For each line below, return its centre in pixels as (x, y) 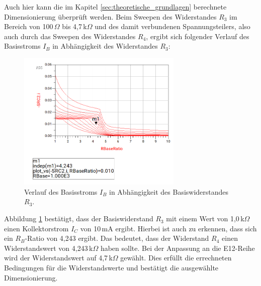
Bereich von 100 (29, 26)
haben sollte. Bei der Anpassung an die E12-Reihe (178, 248)
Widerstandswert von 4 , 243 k (49, 248)
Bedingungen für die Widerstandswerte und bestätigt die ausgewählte (111, 268)
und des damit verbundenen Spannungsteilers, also (172, 26)
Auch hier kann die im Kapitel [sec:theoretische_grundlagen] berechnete (115, 7)
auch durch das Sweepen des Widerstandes (70, 36)
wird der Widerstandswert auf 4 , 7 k (58, 258)
